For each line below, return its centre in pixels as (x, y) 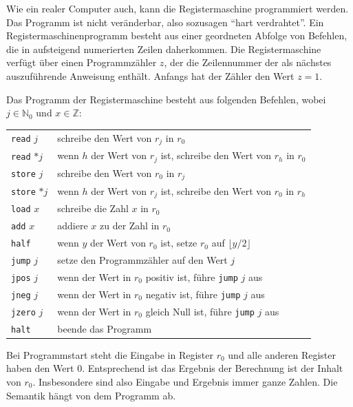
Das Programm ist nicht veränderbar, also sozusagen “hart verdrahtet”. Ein (165, 22)
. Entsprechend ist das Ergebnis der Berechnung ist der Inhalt (213, 368)
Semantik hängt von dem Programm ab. (91, 395)
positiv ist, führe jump (192, 276)
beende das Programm (105, 328)
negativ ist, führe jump (193, 294)
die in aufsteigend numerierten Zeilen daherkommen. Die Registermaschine (164, 49)
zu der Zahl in (129, 226)
